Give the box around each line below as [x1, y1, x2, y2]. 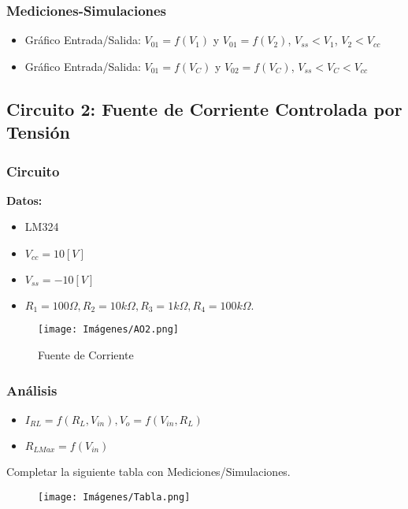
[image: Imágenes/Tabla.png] [38, 491, 191, 503]
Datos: [6, 191, 43, 208]
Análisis [6, 380, 57, 399]
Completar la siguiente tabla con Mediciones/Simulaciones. [6, 463, 291, 479]
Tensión [6, 120, 70, 144]
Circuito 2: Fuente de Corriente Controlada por [6, 96, 402, 121]
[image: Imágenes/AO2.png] [38, 324, 179, 336]
